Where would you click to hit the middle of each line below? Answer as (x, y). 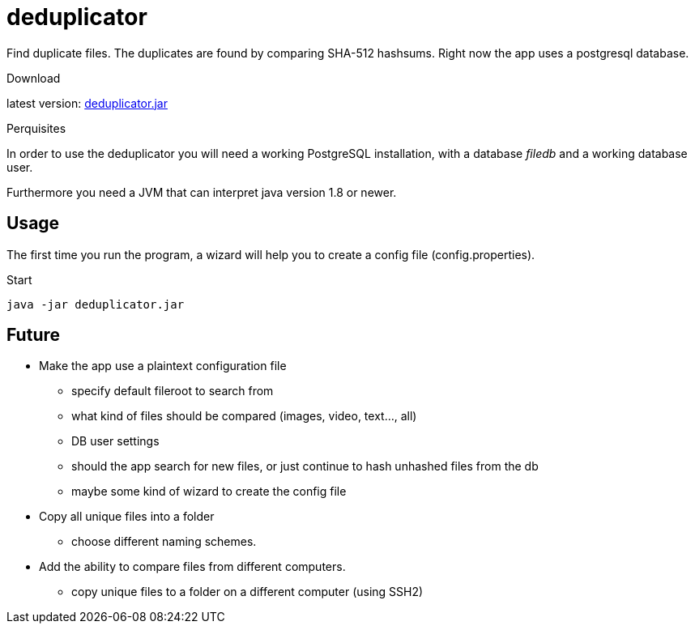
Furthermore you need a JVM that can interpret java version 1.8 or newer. (202, 192)
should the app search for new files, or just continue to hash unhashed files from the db (305, 466)
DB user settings (115, 441)
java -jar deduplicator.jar (96, 304)
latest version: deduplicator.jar (87, 103)
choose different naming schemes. (164, 542)
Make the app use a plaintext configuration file (163, 366)
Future (34, 335)
